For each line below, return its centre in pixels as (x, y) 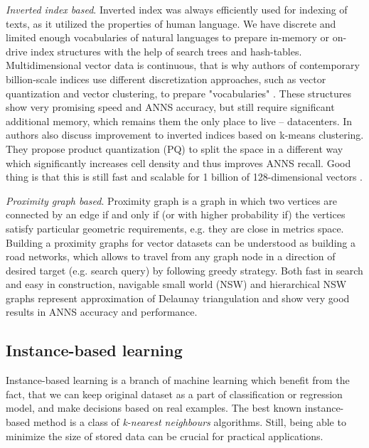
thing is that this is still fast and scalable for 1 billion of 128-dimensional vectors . (184, 177)
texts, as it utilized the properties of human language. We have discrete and (171, 23)
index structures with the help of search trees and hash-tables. (166, 51)
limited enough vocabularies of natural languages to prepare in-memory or (168, 37)
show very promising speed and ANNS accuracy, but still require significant (170, 107)
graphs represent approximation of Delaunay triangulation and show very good (178, 298)
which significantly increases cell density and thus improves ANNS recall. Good (178, 162)
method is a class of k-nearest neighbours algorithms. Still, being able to (189, 422)
